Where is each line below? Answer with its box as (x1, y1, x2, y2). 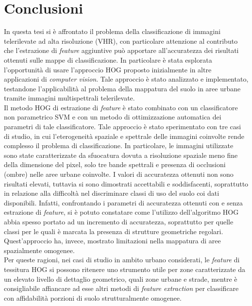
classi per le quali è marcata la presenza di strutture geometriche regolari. (4, 226, 223, 236)
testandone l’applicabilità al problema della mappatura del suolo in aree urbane (4, 83, 241, 93)
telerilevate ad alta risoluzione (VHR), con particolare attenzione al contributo (4, 35, 238, 46)
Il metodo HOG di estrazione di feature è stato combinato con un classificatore (4, 102, 238, 112)
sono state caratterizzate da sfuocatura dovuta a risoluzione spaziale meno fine (4, 150, 238, 160)
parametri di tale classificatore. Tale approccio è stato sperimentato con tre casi (4, 121, 241, 132)
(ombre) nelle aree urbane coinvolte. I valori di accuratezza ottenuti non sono (4, 169, 234, 179)
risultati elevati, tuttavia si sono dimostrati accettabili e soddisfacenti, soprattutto (4, 178, 249, 188)
